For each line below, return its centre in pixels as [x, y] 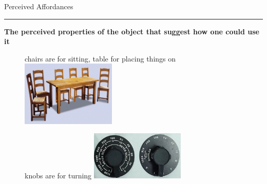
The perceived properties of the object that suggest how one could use [132, 31]
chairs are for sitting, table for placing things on [100, 58]
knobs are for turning [58, 175]
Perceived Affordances [39, 6]
